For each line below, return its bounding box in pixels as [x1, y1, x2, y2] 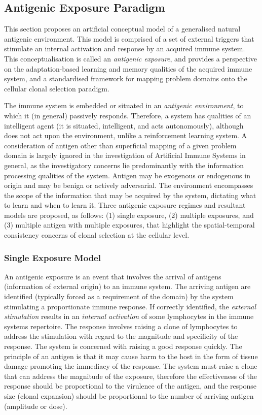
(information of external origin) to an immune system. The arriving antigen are [4, 281, 251, 292]
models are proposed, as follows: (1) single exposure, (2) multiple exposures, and [4, 209, 254, 220]
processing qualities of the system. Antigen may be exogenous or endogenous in [4, 170, 250, 180]
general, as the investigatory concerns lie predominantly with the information [4, 159, 244, 170]
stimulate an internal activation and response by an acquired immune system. [4, 43, 245, 54]
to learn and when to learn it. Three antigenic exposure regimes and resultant [4, 200, 246, 210]
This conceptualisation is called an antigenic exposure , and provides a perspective [4, 53, 257, 63]
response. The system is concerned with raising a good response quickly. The [4, 341, 242, 352]
